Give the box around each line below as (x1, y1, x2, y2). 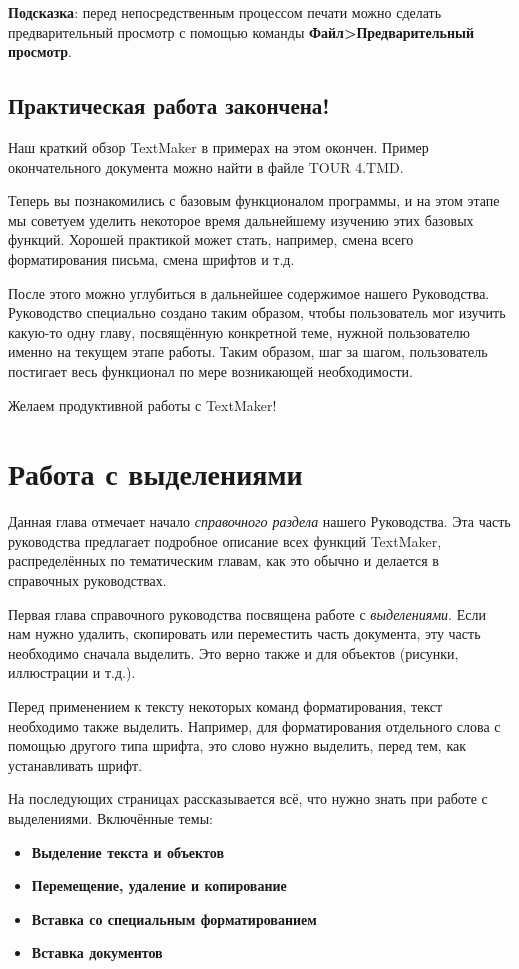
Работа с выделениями (8, 453, 303, 494)
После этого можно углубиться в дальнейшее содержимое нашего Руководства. (8, 282, 490, 303)
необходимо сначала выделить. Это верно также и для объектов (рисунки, (8, 642, 459, 663)
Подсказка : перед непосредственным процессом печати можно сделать (8, 2, 442, 22)
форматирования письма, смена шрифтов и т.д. (8, 248, 295, 269)
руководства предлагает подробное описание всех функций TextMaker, (8, 530, 442, 551)
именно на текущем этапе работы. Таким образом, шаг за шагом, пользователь (8, 341, 488, 362)
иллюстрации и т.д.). (8, 662, 136, 683)
